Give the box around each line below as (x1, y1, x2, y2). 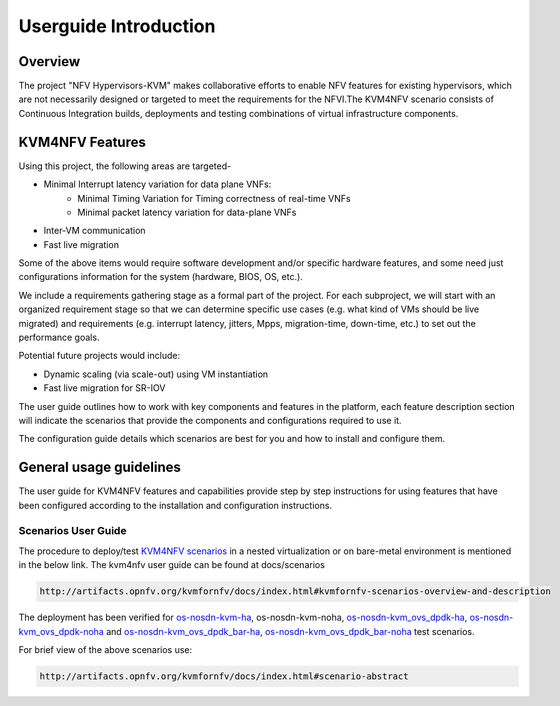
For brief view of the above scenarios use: (18, 643, 193, 655)
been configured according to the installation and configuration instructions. (18, 499, 333, 511)
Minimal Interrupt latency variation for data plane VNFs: (43, 178, 272, 190)
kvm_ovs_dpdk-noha (18, 625, 104, 637)
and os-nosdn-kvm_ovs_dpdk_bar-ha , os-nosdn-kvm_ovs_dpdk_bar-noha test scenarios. (105, 625, 475, 637)
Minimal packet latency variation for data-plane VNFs (77, 206, 297, 218)
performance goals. (18, 331, 100, 344)
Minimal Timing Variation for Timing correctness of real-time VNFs (77, 192, 351, 204)
